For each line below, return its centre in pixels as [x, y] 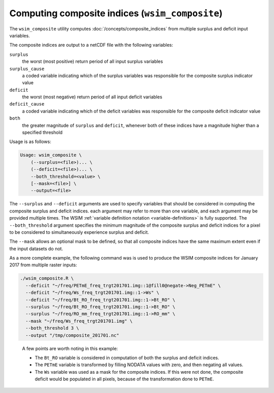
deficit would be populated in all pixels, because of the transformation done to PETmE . [124, 379]
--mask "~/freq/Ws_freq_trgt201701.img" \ [79, 321]
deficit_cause [27, 104]
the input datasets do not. [36, 248]
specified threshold [42, 132]
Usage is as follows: [30, 141]
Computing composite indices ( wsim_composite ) [116, 13]
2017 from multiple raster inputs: [43, 265]
